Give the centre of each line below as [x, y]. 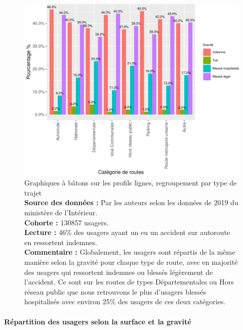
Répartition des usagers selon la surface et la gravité [98, 321]
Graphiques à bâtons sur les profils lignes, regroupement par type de [131, 183]
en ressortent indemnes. [61, 242]
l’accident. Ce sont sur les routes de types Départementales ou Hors [129, 282]
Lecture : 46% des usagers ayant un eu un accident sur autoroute [127, 232]
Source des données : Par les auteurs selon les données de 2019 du [131, 202]
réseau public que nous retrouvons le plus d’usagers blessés [115, 291]
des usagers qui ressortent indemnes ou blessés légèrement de [119, 272]
